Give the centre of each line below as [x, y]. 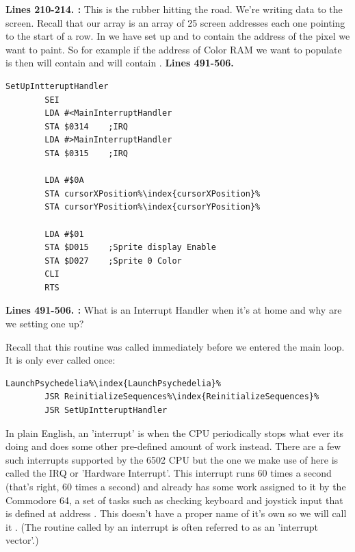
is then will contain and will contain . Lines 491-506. [120, 63]
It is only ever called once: [61, 360]
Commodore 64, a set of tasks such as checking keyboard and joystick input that [174, 500]
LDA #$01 [64, 234]
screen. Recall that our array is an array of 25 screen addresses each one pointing [175, 22]
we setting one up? [45, 324]
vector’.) [22, 540]
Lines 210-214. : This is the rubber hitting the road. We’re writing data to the [174, 9]
